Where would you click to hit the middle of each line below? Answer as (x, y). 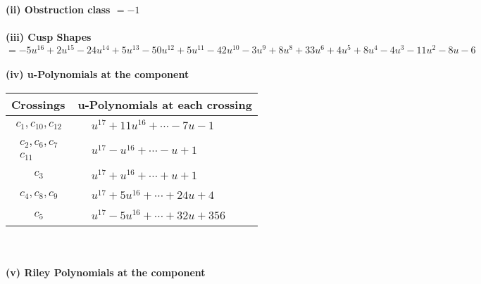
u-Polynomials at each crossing (165, 105)
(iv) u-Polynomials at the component (98, 74)
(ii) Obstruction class (58, 9)
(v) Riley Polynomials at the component (106, 272)
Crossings (38, 105)
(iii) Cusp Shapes (49, 37)
